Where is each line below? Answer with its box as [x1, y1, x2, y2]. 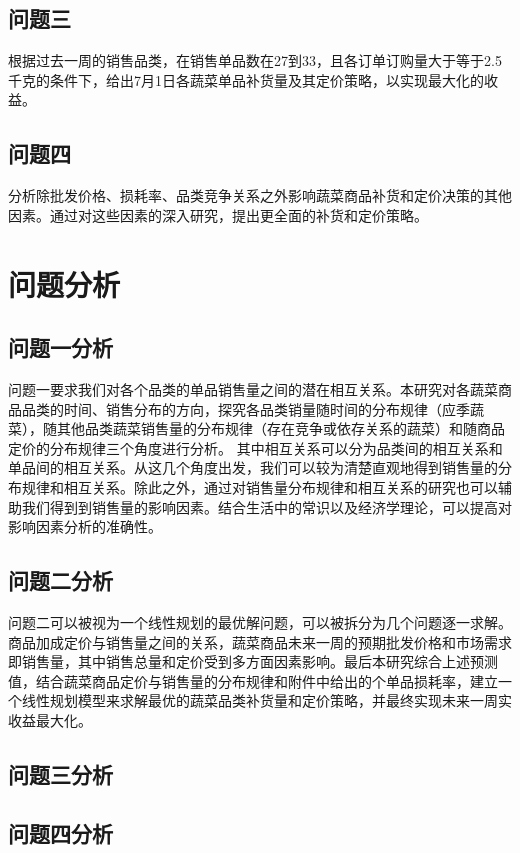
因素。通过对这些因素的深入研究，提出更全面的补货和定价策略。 [8, 204, 428, 225]
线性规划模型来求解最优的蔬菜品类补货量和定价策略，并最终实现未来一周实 [21, 690, 512, 711]
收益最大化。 [8, 709, 92, 730]
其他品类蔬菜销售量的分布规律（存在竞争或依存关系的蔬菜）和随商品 [56, 418, 505, 439]
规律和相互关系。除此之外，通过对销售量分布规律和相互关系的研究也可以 [21, 476, 498, 497]
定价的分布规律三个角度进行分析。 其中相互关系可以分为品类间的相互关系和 [8, 437, 503, 458]
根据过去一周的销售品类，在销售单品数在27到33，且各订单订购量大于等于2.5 [8, 50, 502, 71]
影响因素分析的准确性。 [8, 516, 162, 537]
